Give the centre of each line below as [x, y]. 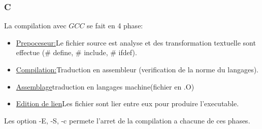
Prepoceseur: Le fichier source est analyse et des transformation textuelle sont [136, 42]
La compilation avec [35, 26]
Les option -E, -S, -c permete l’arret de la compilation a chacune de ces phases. [127, 120]
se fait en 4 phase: [115, 26]
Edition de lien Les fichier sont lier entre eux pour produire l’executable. [127, 103]
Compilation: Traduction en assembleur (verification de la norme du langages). [137, 69]
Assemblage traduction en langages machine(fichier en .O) [105, 86]
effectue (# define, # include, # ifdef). [76, 52]
